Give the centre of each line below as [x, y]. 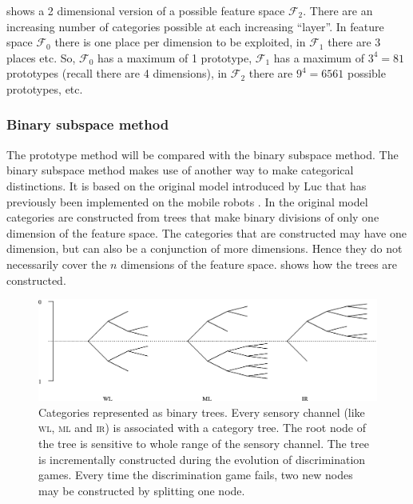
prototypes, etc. [45, 88]
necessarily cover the [57, 264]
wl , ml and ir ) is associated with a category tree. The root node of [202, 428]
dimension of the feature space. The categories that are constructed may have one [206, 232]
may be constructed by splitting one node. [142, 490]
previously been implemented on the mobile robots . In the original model [187, 201]
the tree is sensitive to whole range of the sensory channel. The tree [204, 444]
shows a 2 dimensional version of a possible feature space [146, 10]
